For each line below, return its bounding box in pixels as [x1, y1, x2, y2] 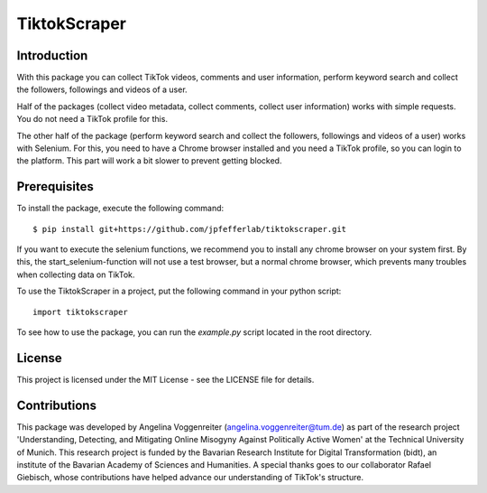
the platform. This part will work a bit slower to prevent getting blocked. [16, 155, 282, 166]
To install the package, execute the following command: [16, 203, 225, 214]
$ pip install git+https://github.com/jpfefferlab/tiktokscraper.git [32, 224, 347, 234]
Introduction [16, 48, 88, 63]
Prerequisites [16, 179, 94, 194]
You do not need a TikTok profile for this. [16, 114, 169, 125]
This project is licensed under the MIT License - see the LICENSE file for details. [16, 374, 315, 385]
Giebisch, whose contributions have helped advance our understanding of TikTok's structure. [16, 472, 364, 483]
